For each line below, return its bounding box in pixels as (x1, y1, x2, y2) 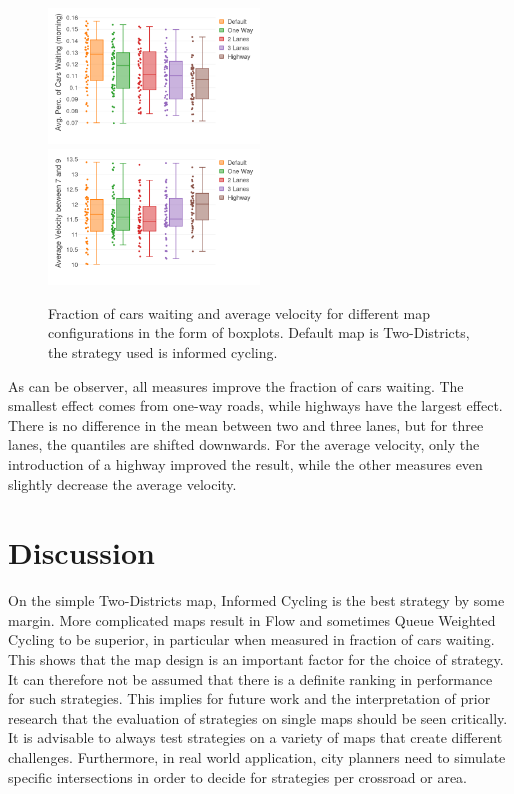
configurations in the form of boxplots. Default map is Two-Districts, (48, 322, 470, 343)
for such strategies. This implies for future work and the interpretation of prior (8, 688, 491, 709)
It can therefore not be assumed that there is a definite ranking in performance (8, 668, 493, 689)
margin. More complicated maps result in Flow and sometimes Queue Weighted (8, 609, 496, 630)
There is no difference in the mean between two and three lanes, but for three (8, 414, 484, 435)
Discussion (8, 532, 155, 573)
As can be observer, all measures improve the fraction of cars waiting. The (8, 375, 464, 396)
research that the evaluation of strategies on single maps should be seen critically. (8, 707, 508, 728)
